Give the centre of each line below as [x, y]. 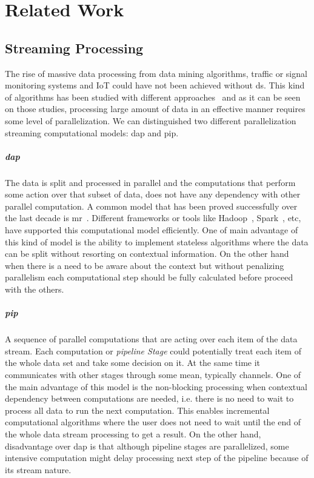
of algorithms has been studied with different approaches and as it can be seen [153, 97]
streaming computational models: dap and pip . [92, 132]
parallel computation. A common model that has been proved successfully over [151, 206]
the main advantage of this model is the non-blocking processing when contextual [156, 386]
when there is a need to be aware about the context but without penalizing [145, 265]
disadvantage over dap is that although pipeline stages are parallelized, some [147, 446]
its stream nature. [38, 469]
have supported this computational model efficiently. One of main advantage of [152, 230]
